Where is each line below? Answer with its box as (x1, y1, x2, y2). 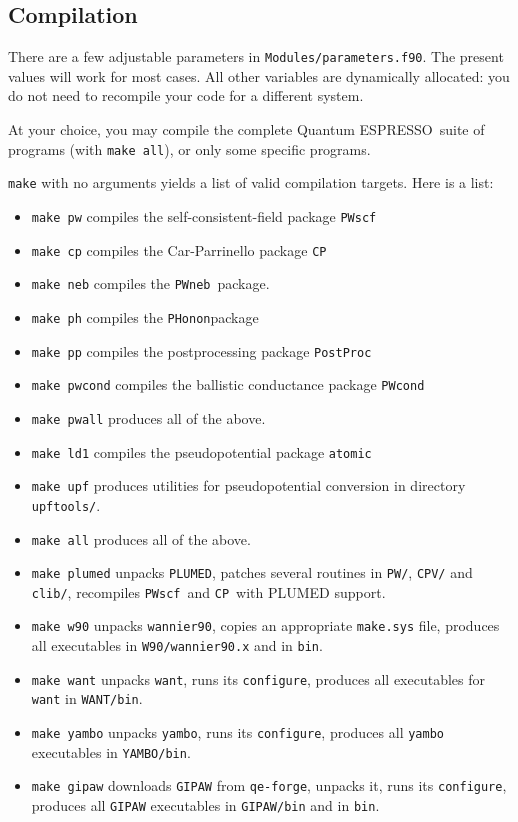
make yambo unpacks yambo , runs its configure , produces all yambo (31, 722, 444, 743)
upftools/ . (31, 494, 101, 515)
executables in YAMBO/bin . (31, 741, 191, 762)
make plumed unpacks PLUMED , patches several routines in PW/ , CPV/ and (31, 562, 473, 583)
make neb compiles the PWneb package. (31, 273, 270, 294)
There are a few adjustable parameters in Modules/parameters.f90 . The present (8, 46, 504, 67)
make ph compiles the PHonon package (31, 306, 259, 327)
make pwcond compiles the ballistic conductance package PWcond (31, 374, 425, 395)
